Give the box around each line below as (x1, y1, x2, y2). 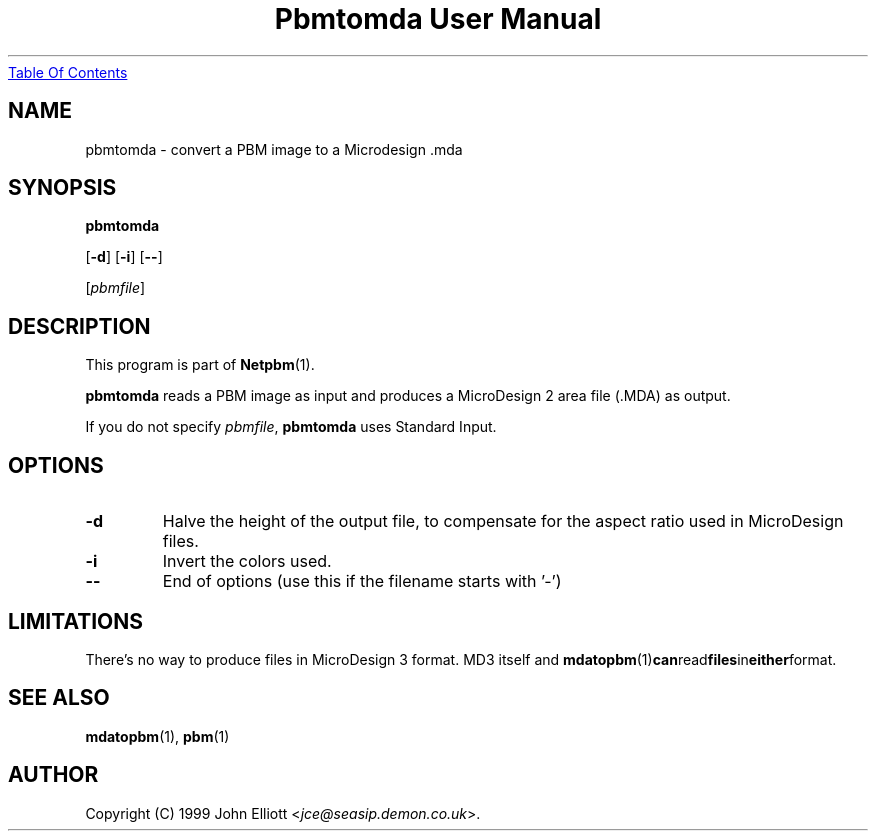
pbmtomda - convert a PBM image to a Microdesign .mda (85, 140, 463, 158)
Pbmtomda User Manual (274, 2, 602, 36)
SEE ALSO (8, 685, 110, 711)
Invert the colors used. (162, 551, 332, 572)
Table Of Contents (8, 63, 128, 81)
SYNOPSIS (8, 175, 117, 201)
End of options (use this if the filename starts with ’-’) (162, 571, 562, 592)
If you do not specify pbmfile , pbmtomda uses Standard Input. (85, 418, 497, 436)
